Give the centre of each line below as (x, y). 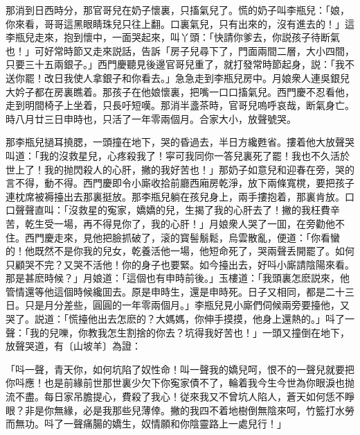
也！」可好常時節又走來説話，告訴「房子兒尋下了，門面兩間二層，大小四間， (180, 50)
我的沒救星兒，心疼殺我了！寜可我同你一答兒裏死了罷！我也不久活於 (194, 155)
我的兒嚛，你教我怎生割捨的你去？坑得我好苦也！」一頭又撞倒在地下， (189, 332)
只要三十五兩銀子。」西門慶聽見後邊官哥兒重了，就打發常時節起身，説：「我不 (180, 64)
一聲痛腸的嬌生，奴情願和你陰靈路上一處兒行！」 (175, 424)
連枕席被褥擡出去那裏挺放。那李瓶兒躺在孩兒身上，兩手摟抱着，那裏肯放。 (175, 196)
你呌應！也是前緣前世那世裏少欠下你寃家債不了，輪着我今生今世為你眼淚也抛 (180, 383)
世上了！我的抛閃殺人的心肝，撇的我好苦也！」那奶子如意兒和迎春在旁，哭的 (180, 169)
